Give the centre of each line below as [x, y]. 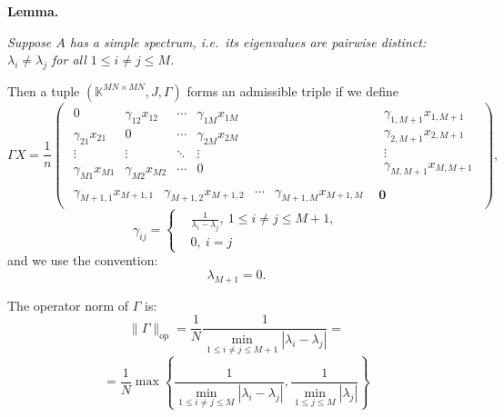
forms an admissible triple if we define [292, 90]
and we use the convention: [83, 260]
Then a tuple [44, 90]
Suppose [30, 41]
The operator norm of [68, 305]
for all [69, 60]
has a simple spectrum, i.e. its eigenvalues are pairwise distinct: [248, 41]
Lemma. [33, 11]
